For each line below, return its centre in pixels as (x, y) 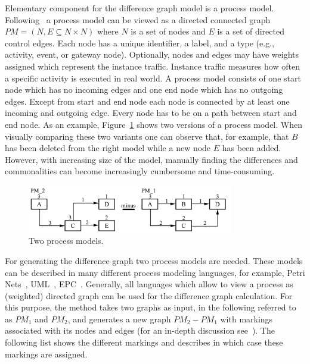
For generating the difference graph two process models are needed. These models (154, 260)
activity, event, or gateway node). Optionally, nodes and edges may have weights (152, 54)
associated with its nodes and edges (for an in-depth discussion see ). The (140, 330)
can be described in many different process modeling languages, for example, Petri (155, 272)
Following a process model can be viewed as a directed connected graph (138, 19)
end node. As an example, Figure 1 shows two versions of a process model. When (154, 124)
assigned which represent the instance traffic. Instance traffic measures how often (152, 66)
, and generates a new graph (119, 318)
